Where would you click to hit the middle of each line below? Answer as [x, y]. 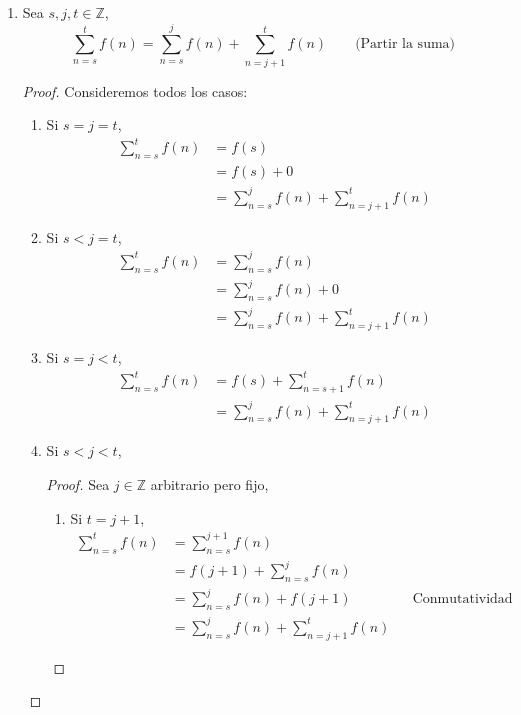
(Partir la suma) [405, 44]
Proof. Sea [78, 484]
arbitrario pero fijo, [209, 484]
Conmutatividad [462, 599]
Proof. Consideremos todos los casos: [135, 90]
